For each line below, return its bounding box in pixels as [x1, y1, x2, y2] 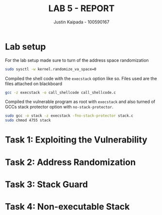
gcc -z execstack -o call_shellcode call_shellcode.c [5, 90, 116, 95]
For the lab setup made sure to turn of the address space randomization [5, 57, 149, 63]
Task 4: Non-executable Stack [5, 201, 130, 212]
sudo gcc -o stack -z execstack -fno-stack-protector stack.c [5, 113, 133, 118]
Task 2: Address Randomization [5, 157, 136, 168]
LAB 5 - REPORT [48, 3, 115, 14]
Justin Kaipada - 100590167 [53, 19, 110, 25]
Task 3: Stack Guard [5, 179, 88, 190]
